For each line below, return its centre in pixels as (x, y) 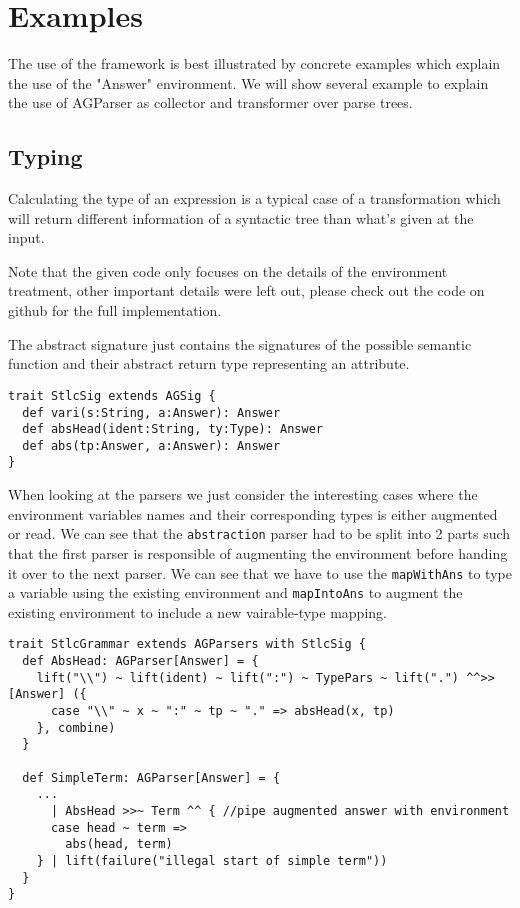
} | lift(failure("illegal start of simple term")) (212, 861)
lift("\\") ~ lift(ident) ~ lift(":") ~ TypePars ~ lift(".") (248, 677)
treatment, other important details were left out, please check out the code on (246, 290)
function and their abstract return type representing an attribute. (209, 363)
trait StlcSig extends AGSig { (112, 395)
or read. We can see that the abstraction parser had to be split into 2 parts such (259, 533)
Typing (45, 156)
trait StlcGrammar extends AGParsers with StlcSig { (187, 644)
